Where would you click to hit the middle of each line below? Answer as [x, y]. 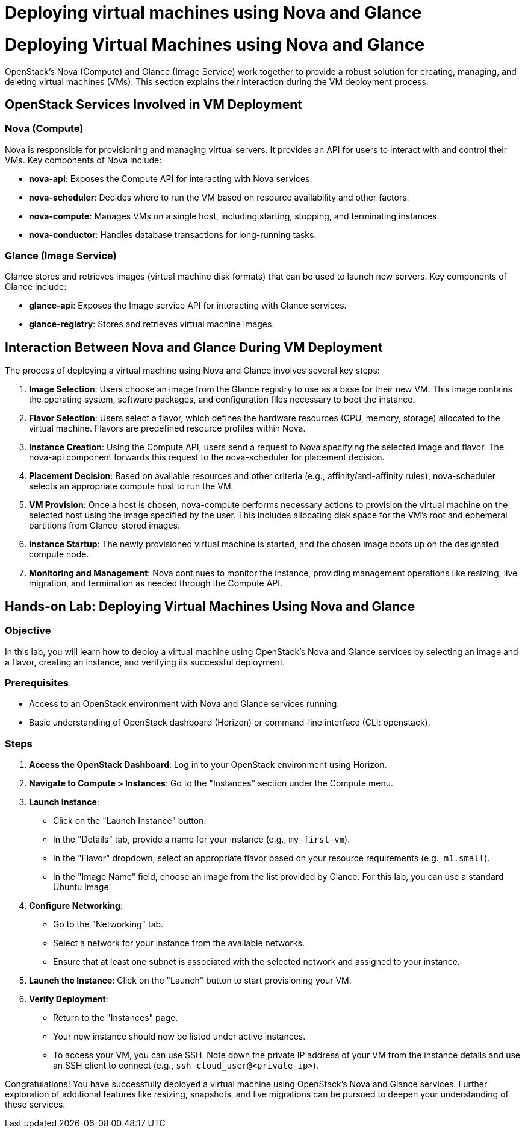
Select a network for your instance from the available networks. [179, 943]
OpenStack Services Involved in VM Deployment [154, 104]
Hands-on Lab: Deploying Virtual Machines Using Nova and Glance [210, 606]
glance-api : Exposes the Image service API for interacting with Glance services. [188, 306]
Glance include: [36, 287]
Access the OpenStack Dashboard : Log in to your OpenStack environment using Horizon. [208, 765]
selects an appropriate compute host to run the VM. [131, 486]
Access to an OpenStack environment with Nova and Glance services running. [184, 704]
